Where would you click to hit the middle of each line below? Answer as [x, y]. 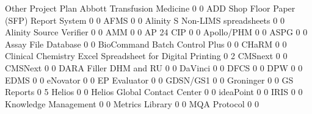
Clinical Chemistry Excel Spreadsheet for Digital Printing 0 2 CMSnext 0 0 [146, 56]
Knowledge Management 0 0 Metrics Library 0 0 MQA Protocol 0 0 [132, 103]
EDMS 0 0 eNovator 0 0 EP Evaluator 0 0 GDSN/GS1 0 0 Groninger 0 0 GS [149, 80]
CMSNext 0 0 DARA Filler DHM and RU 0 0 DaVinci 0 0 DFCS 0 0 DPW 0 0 [154, 67]
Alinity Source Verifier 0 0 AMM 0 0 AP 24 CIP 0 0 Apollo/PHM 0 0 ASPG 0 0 [156, 32]
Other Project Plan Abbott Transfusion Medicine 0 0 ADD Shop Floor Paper [150, 8]
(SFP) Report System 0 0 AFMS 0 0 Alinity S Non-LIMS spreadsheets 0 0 [145, 20]
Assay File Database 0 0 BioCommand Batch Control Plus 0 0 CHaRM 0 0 [146, 44]
